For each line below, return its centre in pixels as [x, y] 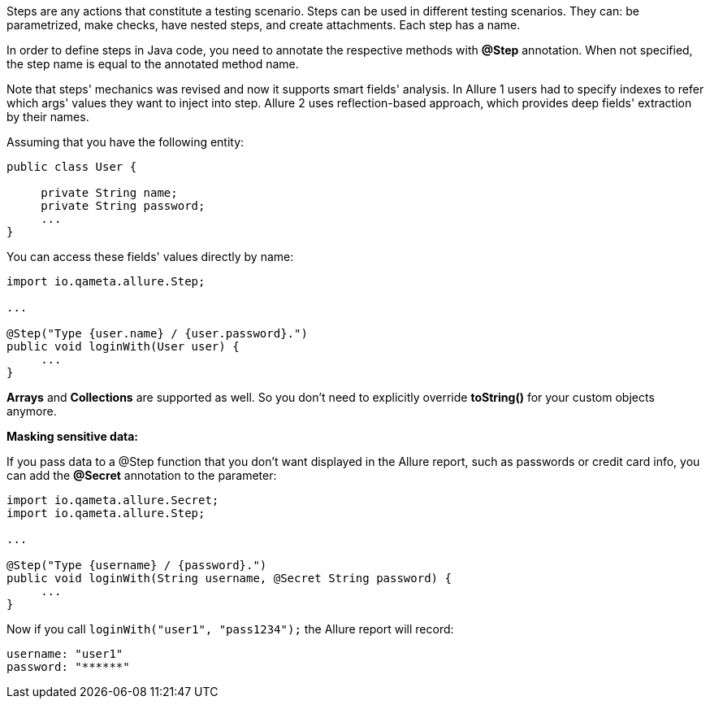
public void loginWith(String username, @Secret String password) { [229, 578]
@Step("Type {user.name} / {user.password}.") [157, 333]
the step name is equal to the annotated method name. [153, 64]
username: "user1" [65, 654]
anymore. [32, 411]
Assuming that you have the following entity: [126, 142]
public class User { [72, 167]
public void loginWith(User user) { [123, 346]
